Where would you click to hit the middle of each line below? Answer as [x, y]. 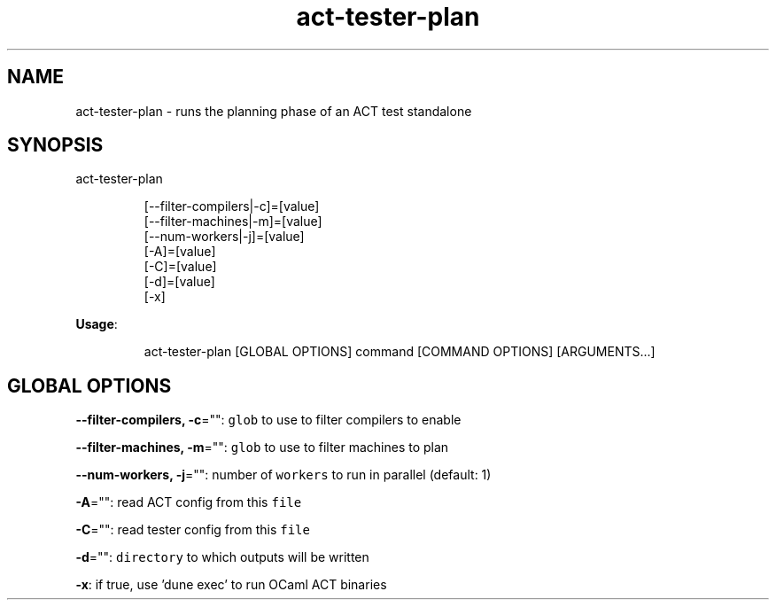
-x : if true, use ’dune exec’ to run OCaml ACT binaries [231, 585]
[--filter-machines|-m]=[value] [233, 222]
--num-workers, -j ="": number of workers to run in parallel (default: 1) [283, 475]
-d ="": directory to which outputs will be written [222, 557]
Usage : [97, 324]
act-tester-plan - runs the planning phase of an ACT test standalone [274, 111]
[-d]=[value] [179, 282]
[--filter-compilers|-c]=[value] [232, 206]
